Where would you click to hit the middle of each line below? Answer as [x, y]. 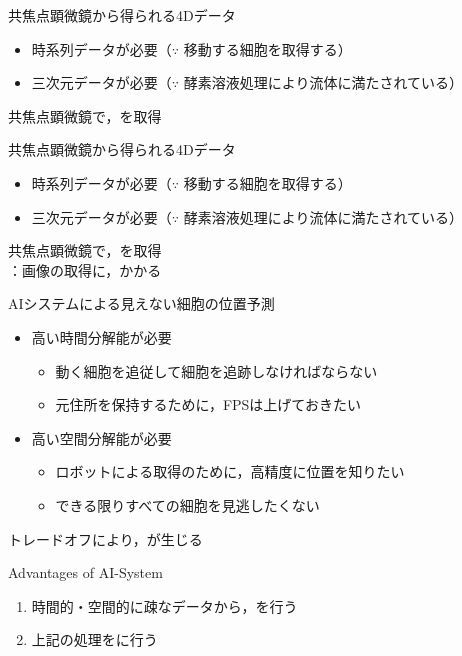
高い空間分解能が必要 [101, 437]
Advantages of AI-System [85, 572]
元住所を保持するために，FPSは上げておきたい [208, 404]
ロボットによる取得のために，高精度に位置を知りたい [230, 471]
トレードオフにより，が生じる [105, 538]
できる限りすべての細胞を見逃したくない [187, 504]
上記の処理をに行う [94, 639]
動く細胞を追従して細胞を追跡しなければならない [216, 370]
